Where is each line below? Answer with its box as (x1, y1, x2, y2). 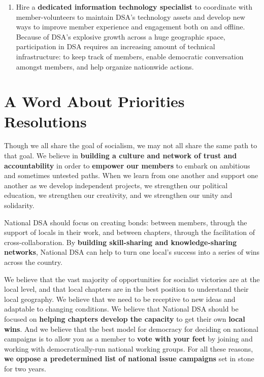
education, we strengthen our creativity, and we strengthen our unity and (4, 190, 233, 200)
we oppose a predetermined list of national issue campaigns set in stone (4, 353, 254, 364)
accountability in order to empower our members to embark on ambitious (4, 160, 250, 170)
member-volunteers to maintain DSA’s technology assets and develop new (16, 11, 245, 22)
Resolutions (4, 111, 87, 131)
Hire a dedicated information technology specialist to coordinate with (16, 2, 252, 12)
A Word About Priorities (4, 91, 185, 112)
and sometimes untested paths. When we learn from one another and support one (4, 170, 258, 181)
